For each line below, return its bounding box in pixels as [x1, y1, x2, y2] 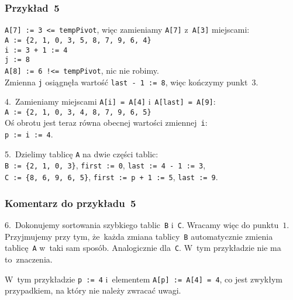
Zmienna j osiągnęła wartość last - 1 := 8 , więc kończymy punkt [5, 75, 248, 88]
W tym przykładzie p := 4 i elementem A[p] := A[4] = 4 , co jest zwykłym [5, 273, 282, 285]
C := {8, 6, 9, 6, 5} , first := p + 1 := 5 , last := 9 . [5, 171, 218, 183]
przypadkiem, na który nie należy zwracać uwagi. [5, 284, 181, 296]
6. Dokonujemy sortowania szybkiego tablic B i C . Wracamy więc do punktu [5, 218, 279, 230]
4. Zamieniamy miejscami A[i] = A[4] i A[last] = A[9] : [5, 95, 216, 108]
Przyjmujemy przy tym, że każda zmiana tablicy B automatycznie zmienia [5, 230, 273, 242]
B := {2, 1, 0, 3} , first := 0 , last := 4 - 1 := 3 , [5, 159, 206, 171]
